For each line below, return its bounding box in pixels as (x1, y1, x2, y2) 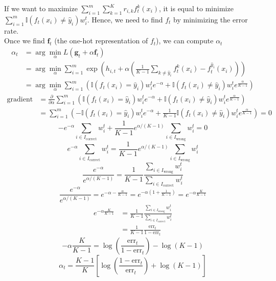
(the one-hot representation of (54, 35, 148, 46)
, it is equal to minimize (159, 3, 234, 13)
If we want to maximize (4, 3, 78, 13)
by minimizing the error (173, 14, 248, 24)
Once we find (4, 35, 45, 46)
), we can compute (156, 35, 214, 46)
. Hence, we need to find (87, 14, 163, 24)
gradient (7, 95, 33, 103)
